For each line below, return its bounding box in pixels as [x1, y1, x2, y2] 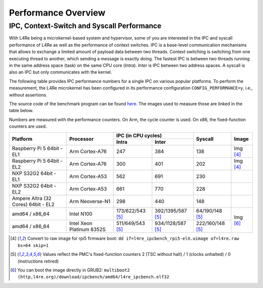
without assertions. [9, 92, 48, 97]
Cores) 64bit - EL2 [12, 201, 55, 208]
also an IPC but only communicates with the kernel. [9, 69, 112, 75]
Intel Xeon [69, 220, 93, 227]
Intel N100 [69, 211, 93, 217]
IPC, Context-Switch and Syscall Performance [9, 21, 162, 30]
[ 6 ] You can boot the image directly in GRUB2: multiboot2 [10, 267, 130, 273]
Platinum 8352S [69, 226, 106, 233]
